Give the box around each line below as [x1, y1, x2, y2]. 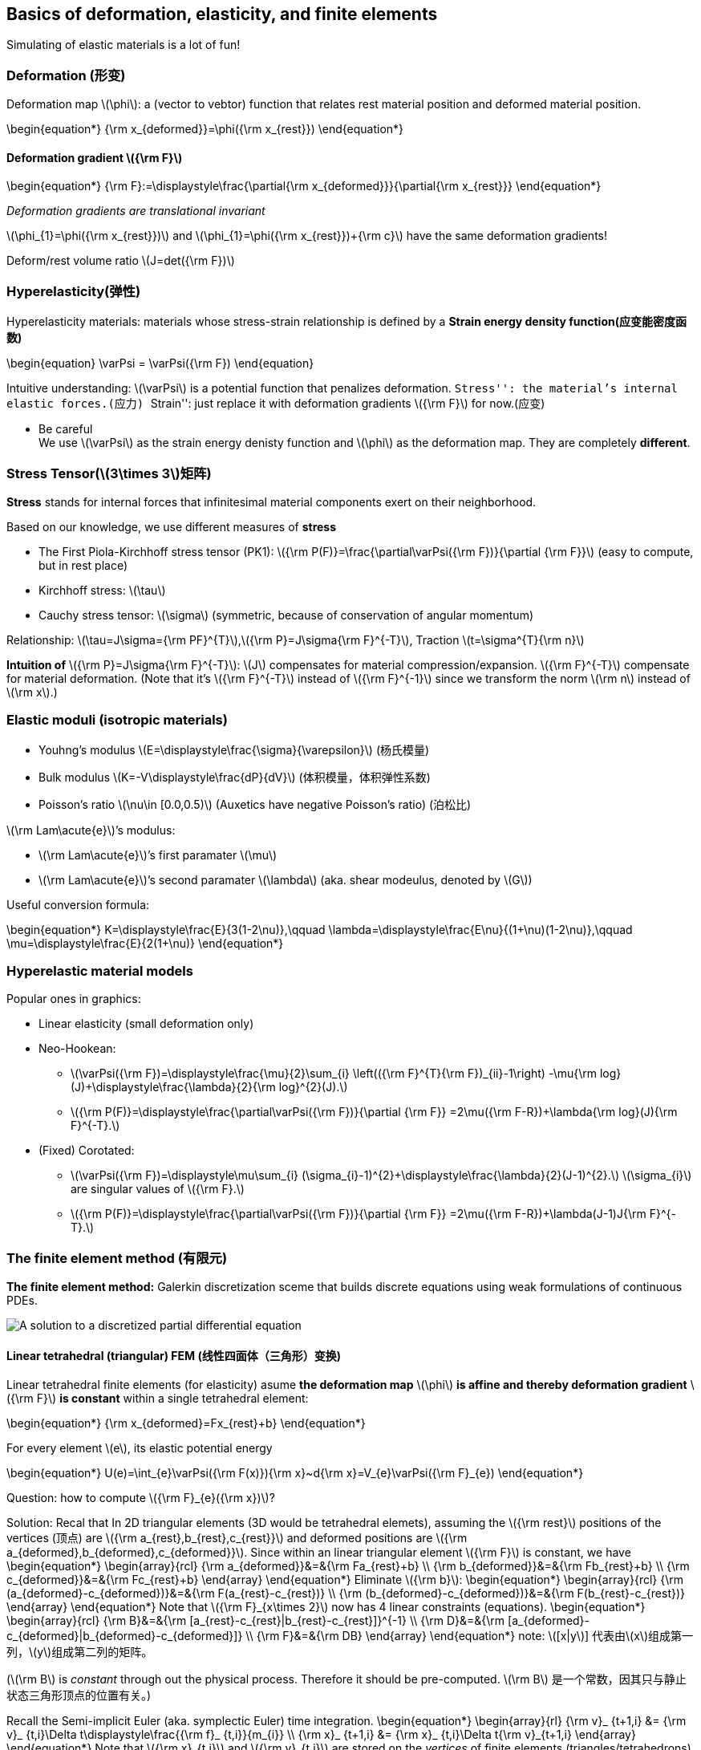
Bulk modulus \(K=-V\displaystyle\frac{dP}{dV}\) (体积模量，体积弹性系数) [38, 769, 431, 784]
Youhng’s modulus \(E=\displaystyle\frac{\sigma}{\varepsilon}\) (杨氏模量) [38, 742, 430, 757]
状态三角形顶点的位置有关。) [6, 1688, 152, 1703]
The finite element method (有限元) [6, 1249, 228, 1266]
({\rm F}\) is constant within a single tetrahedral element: [6, 1391, 309, 1406]
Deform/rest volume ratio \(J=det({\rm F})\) [6, 254, 235, 268]
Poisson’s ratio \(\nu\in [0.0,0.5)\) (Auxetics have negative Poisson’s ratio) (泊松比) [38, 797, 472, 811]
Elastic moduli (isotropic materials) [6, 712, 228, 729]
